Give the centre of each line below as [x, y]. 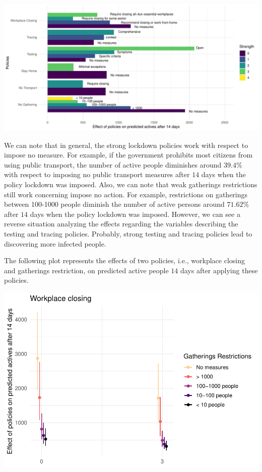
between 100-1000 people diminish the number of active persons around [114, 204]
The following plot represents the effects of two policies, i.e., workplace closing [125, 260]
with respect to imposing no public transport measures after [97, 174]
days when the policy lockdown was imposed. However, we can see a [135, 214]
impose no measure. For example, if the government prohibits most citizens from [128, 155]
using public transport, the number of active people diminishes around [113, 164]
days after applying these [219, 270]
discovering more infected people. [55, 243]
